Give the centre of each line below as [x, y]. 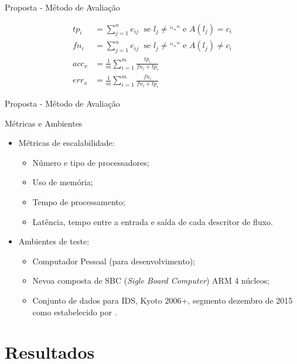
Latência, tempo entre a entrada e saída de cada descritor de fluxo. [153, 221]
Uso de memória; [63, 182]
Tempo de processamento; [79, 202]
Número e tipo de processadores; [91, 162]
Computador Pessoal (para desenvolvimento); [114, 261]
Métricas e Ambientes [44, 123]
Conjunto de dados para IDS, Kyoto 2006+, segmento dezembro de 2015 [163, 300]
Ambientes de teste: [54, 241]
